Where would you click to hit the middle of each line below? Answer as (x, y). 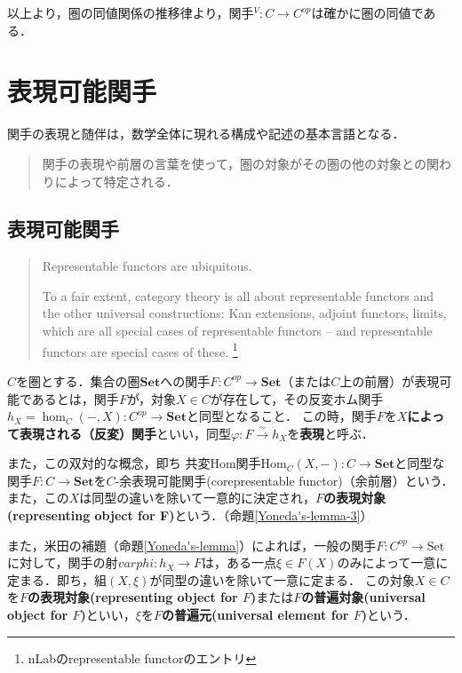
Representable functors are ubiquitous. (147, 266)
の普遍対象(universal (363, 597)
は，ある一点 (239, 562)
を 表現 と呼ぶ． (331, 433)
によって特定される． (116, 181)
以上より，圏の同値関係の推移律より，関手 (131, 12)
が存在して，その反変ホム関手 (297, 398)
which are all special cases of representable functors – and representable (237, 331)
